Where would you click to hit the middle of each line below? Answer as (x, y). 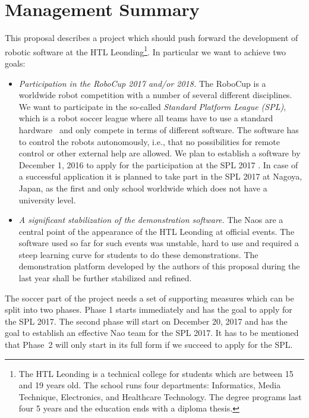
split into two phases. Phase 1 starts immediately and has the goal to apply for (149, 309)
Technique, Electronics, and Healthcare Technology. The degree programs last (160, 396)
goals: (15, 63)
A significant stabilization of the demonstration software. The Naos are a (151, 220)
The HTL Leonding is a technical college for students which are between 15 (156, 373)
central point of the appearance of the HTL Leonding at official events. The (157, 231)
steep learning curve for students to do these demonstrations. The (138, 254)
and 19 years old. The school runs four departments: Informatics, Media (150, 385)
